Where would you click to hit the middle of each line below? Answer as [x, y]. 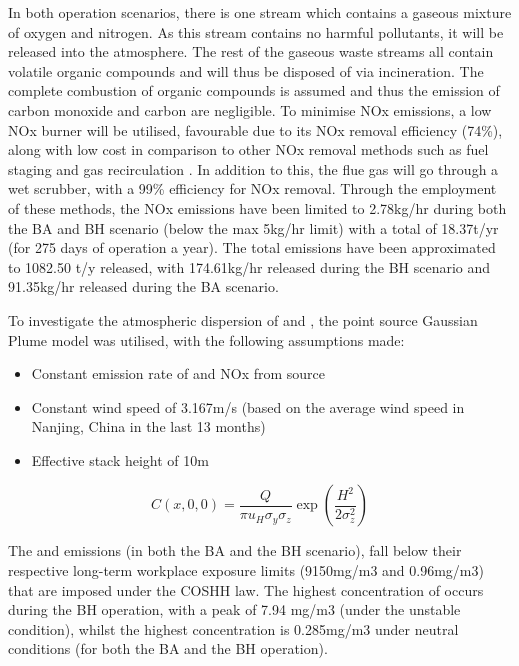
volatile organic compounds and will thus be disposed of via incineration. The [246, 70]
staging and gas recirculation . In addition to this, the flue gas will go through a [253, 168]
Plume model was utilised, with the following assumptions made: [206, 339]
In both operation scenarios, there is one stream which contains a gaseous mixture [260, 12]
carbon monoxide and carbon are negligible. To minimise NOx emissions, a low [250, 109]
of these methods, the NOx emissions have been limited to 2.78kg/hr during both [257, 207]
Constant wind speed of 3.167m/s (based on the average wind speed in [248, 406]
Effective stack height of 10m [120, 459]
